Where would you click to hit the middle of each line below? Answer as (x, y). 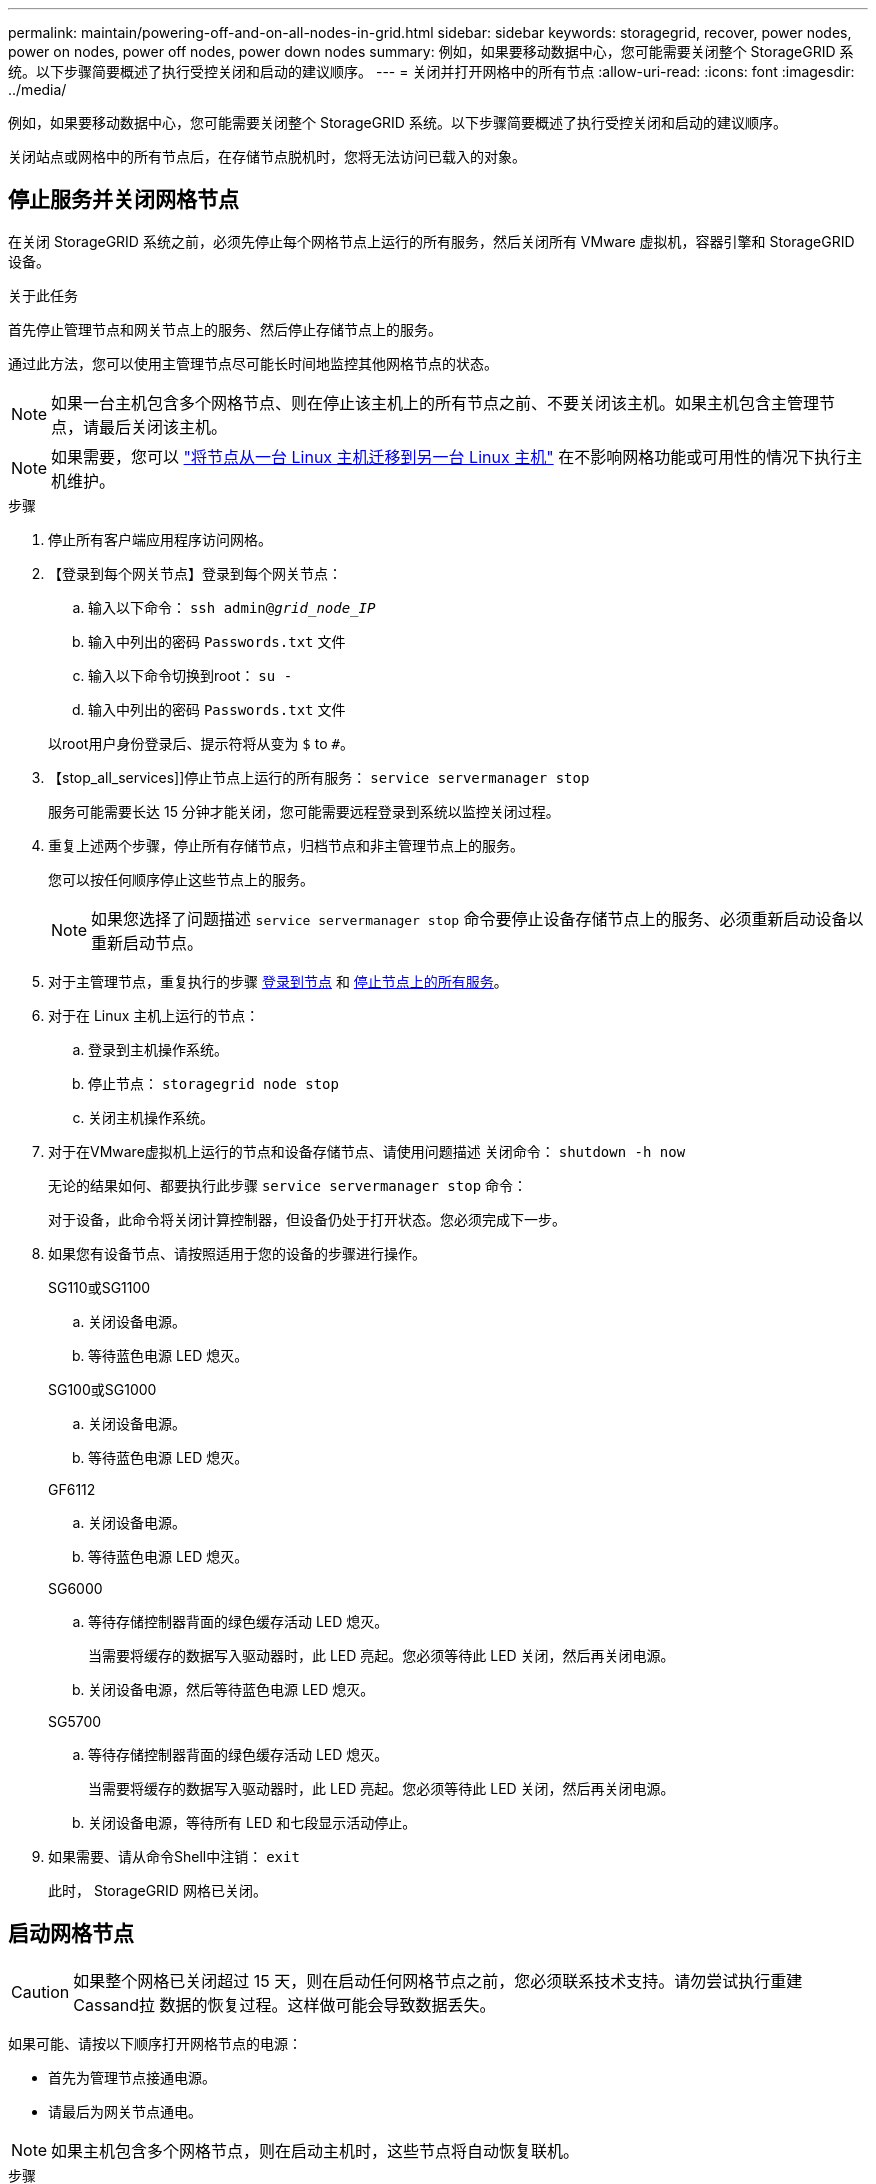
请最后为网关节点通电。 (125, 2111)
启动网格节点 (71, 1934)
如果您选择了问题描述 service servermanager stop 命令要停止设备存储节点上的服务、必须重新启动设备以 (477, 918)
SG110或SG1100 (99, 1287)
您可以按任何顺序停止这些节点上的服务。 (181, 879)
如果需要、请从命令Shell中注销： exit (174, 1856)
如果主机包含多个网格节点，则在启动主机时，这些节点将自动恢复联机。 (315, 2150)
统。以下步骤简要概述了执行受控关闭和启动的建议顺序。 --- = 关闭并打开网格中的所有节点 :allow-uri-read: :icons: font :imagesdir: (431, 71)
